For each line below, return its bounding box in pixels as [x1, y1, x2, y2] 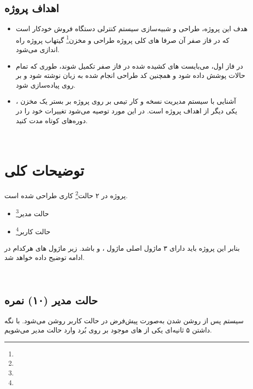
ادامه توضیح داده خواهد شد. [4, 252, 85, 262]
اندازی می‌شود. [16, 44, 60, 55]
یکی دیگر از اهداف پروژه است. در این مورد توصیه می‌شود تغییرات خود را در [16, 106, 237, 116]
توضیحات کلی [4, 160, 84, 180]
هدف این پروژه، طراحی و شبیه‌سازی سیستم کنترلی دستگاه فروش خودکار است [16, 23, 248, 34]
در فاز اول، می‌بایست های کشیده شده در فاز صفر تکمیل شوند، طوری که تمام [16, 60, 243, 71]
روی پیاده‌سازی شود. [16, 79, 76, 90]
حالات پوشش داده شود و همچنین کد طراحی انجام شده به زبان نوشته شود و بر [16, 70, 245, 80]
